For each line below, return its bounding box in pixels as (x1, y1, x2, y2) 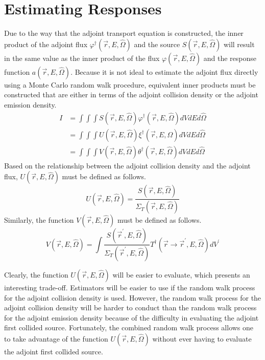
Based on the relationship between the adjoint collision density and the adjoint (4, 160, 251, 171)
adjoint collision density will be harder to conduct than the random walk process (4, 302, 257, 313)
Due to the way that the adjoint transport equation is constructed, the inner (4, 28, 244, 38)
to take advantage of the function (4, 333, 108, 344)
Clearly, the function (4, 269, 68, 280)
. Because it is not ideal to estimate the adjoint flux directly (70, 66, 258, 77)
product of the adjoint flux (4, 38, 88, 49)
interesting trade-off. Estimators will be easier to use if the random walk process (4, 282, 255, 292)
